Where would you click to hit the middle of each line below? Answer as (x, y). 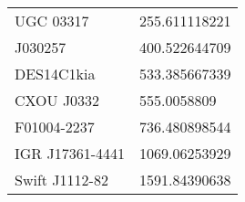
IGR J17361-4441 (70, 153)
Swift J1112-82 (61, 180)
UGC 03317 (52, 21)
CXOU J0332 (57, 100)
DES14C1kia (55, 74)
